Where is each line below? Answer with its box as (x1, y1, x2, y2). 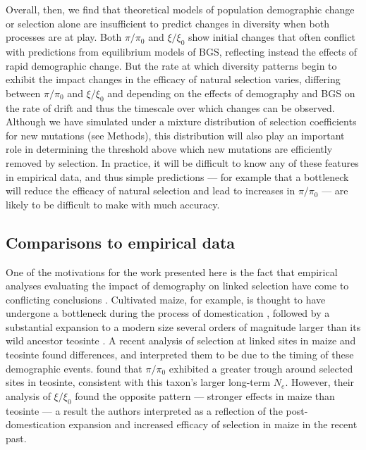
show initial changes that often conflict (188, 30, 356, 44)
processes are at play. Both (6, 30, 122, 44)
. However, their (285, 375, 355, 389)
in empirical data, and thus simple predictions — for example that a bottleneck (6, 169, 349, 184)
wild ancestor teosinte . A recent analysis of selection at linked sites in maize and (6, 333, 356, 348)
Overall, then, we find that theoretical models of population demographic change (6, 2, 355, 16)
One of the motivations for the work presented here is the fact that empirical (6, 264, 338, 279)
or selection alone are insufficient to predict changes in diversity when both (6, 15, 329, 30)
